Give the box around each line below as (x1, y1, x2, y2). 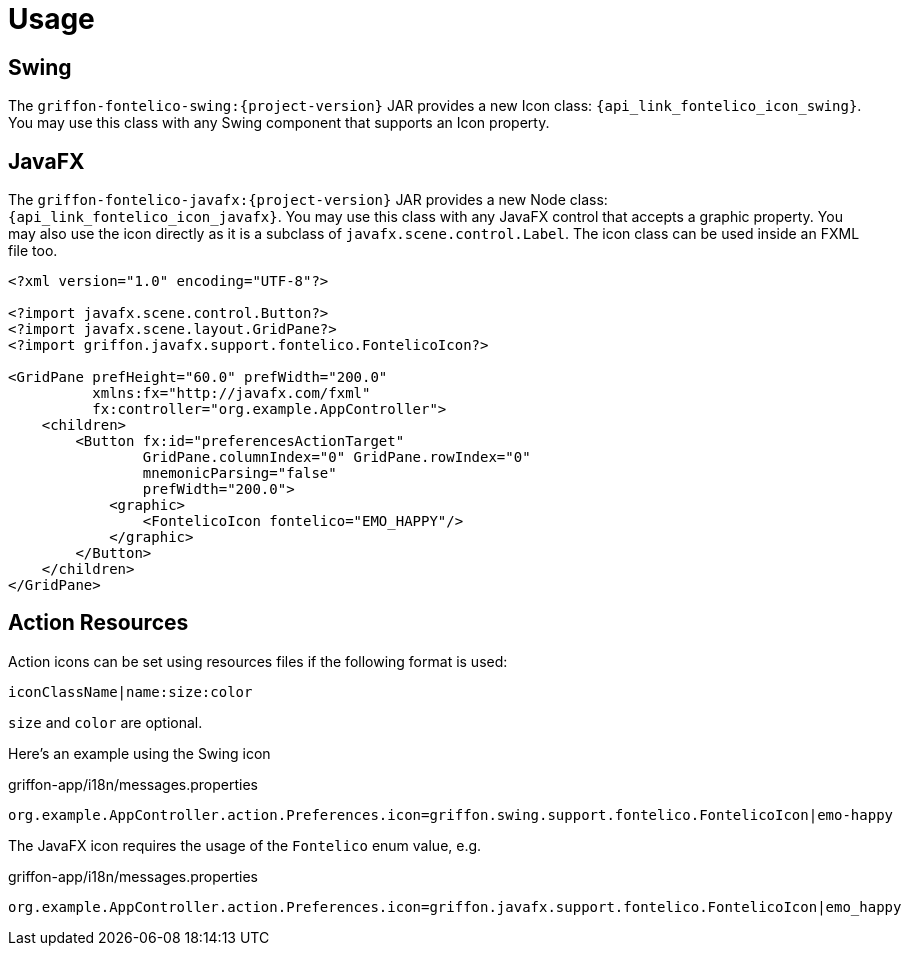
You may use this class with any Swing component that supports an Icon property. (8, 114, 550, 132)
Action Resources (8, 610, 189, 636)
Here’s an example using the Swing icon (8, 744, 271, 762)
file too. (8, 242, 58, 260)
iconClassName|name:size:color (8, 683, 253, 700)
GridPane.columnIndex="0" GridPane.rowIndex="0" (142, 449, 531, 466)
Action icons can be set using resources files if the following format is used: (8, 652, 508, 670)
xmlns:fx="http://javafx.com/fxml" (92, 385, 371, 402)
